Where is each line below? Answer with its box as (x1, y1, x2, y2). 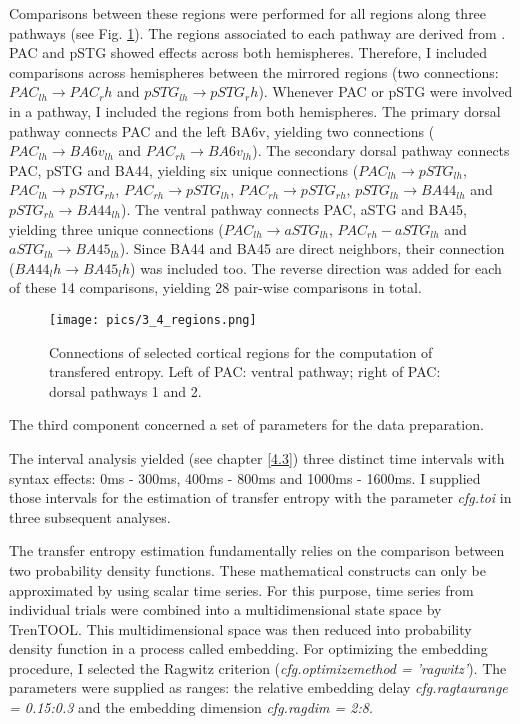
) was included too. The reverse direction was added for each (130, 257, 502, 278)
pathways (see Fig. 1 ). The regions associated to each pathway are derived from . (9, 22, 506, 43)
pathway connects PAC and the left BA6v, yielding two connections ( (9, 120, 435, 141)
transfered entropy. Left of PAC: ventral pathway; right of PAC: (49, 361, 441, 382)
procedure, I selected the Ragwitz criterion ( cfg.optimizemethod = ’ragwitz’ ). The (9, 657, 507, 678)
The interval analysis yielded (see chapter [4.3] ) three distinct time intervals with (9, 447, 505, 468)
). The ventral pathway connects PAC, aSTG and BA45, (120, 198, 467, 219)
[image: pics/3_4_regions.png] (49, 312, 257, 327)
